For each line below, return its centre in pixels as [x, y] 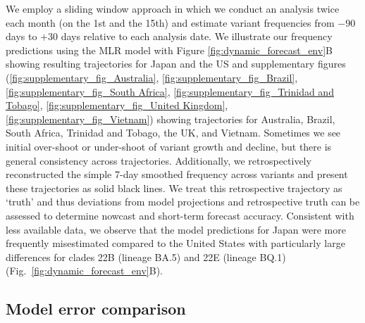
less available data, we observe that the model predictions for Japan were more [176, 229]
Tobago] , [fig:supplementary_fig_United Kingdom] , [117, 105]
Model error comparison [96, 309]
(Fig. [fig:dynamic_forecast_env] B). [84, 271]
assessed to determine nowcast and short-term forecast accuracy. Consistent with [180, 215]
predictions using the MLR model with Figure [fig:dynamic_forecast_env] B [169, 50]
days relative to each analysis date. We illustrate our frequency [197, 36]
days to [21, 36]
